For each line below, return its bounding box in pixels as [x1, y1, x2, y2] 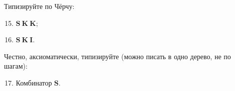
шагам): [4, 61, 28, 71]
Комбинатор [15, 77, 52, 88]
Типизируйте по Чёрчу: [4, 1, 75, 11]
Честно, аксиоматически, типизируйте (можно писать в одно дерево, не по [4, 51, 231, 61]
